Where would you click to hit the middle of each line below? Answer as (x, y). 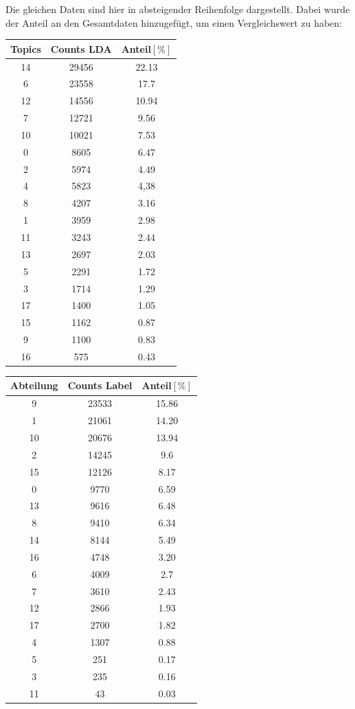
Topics (26, 48)
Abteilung (34, 385)
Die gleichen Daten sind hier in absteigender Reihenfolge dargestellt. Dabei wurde (178, 9)
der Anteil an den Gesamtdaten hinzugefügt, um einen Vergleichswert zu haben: (174, 22)
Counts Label (100, 385)
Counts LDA (81, 48)
